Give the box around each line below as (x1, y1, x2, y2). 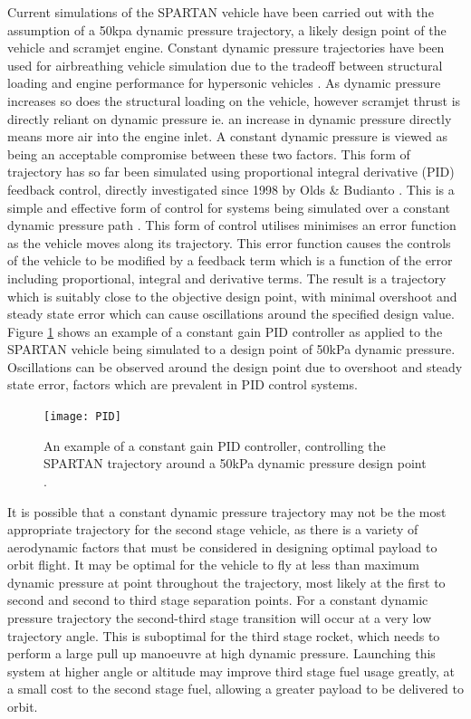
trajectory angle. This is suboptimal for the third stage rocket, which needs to (7, 626, 440, 645)
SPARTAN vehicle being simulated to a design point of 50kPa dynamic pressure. (7, 340, 456, 359)
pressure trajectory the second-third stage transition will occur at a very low (7, 609, 432, 628)
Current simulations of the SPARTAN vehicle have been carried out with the (7, 3, 434, 21)
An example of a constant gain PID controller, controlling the (43, 436, 386, 455)
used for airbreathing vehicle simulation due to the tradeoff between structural (7, 55, 443, 74)
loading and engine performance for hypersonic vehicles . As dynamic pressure (7, 73, 441, 92)
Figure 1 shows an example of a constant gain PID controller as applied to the (7, 321, 443, 340)
